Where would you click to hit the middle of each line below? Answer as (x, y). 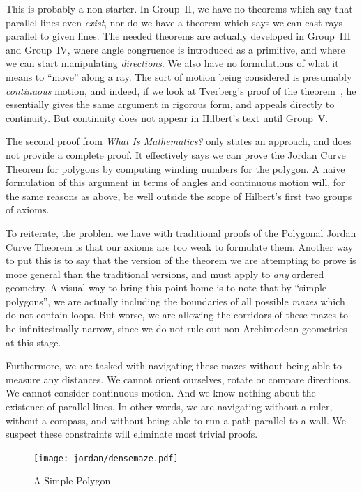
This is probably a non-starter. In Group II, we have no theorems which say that (179, 8)
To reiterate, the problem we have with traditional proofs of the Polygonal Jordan (181, 232)
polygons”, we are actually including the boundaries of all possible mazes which (175, 301)
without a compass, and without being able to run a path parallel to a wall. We (176, 420)
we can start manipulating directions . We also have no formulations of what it (172, 63)
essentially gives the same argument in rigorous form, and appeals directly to (170, 104)
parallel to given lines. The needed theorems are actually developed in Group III (178, 36)
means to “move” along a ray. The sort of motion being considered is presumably (179, 76)
